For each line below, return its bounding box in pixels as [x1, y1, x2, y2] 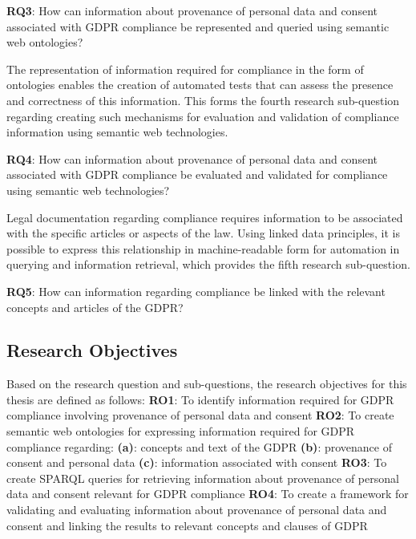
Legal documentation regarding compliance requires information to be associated [6, 209, 403, 225]
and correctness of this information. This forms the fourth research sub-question [6, 91, 400, 108]
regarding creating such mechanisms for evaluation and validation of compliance [6, 107, 399, 124]
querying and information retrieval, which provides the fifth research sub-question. [6, 256, 410, 273]
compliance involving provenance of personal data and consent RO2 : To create [6, 407, 394, 423]
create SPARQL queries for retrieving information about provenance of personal [6, 469, 399, 486]
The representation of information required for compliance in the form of [6, 60, 364, 77]
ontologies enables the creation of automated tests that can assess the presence [6, 76, 394, 93]
